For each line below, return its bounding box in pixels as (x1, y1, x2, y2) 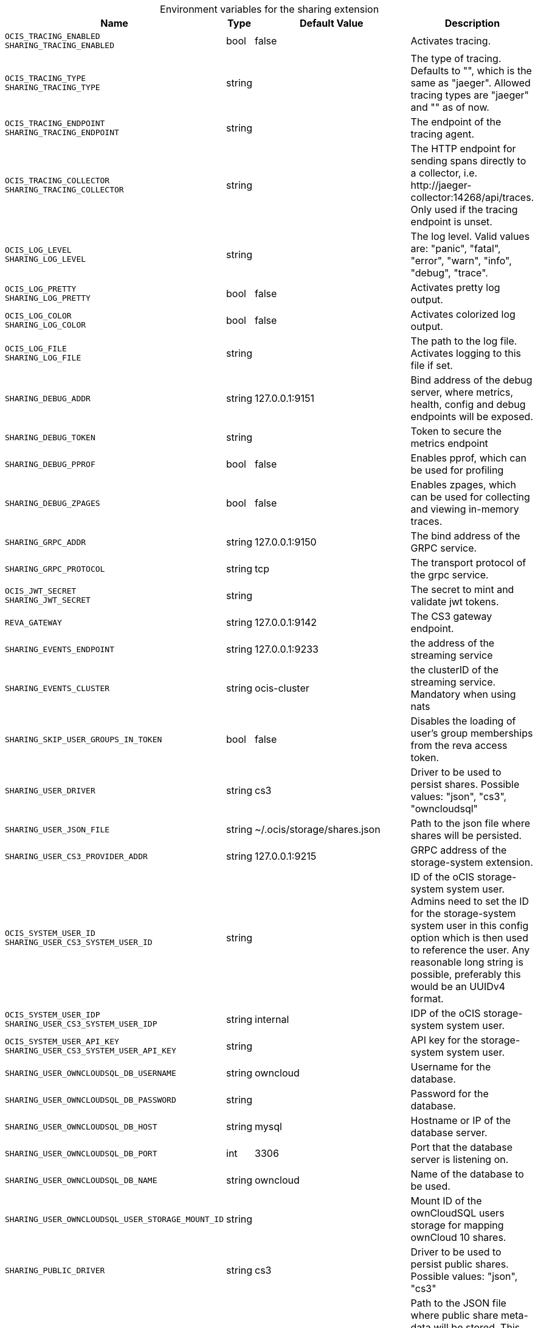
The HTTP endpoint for (410, 142, 516, 155)
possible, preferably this (410, 968, 521, 980)
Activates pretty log (410, 281, 500, 293)
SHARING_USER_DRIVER (5, 785, 95, 795)
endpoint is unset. (410, 216, 492, 228)
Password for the (410, 1087, 489, 1100)
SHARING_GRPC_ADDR (5, 537, 86, 547)
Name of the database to (410, 1168, 524, 1180)
